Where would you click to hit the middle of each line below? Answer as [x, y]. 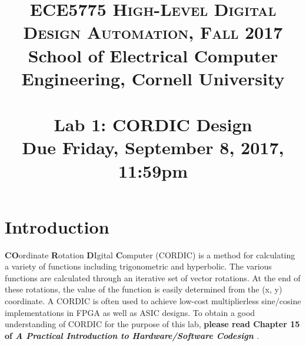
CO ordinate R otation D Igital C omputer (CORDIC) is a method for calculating [150, 254]
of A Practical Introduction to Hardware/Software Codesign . [132, 335]
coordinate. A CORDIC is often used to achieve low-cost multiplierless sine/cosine [153, 301]
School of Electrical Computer [153, 55]
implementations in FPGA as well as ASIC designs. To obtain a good [130, 312]
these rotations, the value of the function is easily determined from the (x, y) [144, 289]
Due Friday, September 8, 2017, [153, 147]
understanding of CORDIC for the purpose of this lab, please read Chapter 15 [152, 324]
